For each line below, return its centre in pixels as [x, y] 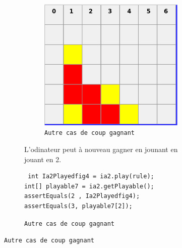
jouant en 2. [43, 159]
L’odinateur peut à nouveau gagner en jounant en [101, 149]
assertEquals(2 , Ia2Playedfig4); [82, 196]
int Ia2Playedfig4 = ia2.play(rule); [91, 177]
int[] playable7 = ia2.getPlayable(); [89, 186]
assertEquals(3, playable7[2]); [78, 206]
